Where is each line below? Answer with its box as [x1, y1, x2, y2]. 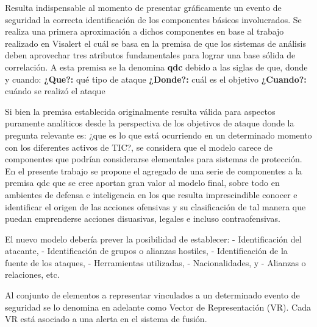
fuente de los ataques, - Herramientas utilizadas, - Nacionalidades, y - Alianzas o [5, 256, 306, 269]
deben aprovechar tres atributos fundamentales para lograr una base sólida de [5, 49, 296, 61]
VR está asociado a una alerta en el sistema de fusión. [5, 312, 207, 325]
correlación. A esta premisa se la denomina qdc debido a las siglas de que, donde [5, 60, 308, 73]
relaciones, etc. [5, 268, 60, 281]
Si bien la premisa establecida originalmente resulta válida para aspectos [5, 105, 276, 117]
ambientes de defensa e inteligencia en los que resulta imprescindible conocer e [5, 188, 297, 201]
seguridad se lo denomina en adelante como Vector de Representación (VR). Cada [5, 300, 311, 313]
